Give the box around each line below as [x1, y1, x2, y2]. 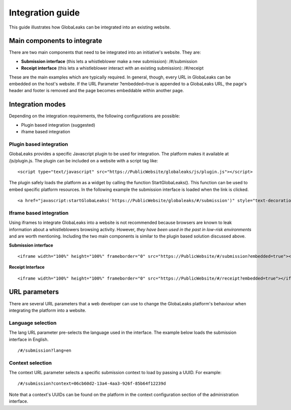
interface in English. [9, 336, 49, 342]
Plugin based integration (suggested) [21, 122, 96, 128]
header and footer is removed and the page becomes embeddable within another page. [9, 88, 184, 94]
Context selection [9, 359, 52, 366]
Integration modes [9, 100, 66, 109]
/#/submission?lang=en [17, 347, 72, 353]
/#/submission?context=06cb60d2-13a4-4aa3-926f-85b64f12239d [17, 381, 166, 386]
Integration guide [9, 7, 80, 18]
